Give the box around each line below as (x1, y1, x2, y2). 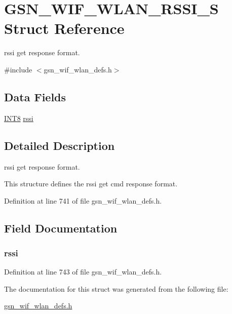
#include (4, 64, 32, 74)
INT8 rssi (4, 112, 33, 123)
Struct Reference (4, 18, 125, 38)
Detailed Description (4, 137, 115, 153)
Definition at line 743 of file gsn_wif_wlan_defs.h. (4, 266, 162, 277)
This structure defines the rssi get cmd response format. (4, 178, 178, 189)
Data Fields (4, 89, 66, 104)
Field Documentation (4, 220, 118, 235)
